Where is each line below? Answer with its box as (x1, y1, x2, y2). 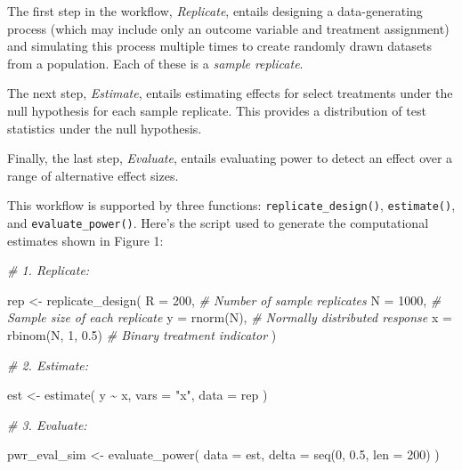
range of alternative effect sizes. (7, 166, 179, 184)
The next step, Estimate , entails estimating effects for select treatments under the (7, 84, 453, 102)
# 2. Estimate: (7, 355, 89, 374)
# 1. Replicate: (7, 261, 90, 280)
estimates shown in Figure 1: (7, 231, 164, 249)
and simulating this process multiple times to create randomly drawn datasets (7, 36, 433, 55)
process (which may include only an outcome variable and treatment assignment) (7, 19, 450, 37)
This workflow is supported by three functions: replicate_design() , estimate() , (7, 196, 456, 215)
